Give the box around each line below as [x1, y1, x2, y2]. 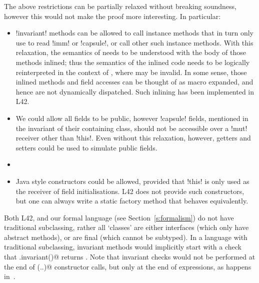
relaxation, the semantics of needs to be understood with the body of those [15, 47, 246, 57]
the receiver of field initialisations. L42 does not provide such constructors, [15, 185, 244, 196]
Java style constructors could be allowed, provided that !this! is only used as [15, 175, 249, 186]
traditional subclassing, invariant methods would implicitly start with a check [4, 241, 241, 252]
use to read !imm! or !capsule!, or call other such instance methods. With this [15, 37, 253, 47]
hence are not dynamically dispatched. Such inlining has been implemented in [15, 86, 254, 96]
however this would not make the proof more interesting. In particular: [4, 10, 221, 21]
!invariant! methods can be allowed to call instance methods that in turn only [15, 27, 253, 38]
